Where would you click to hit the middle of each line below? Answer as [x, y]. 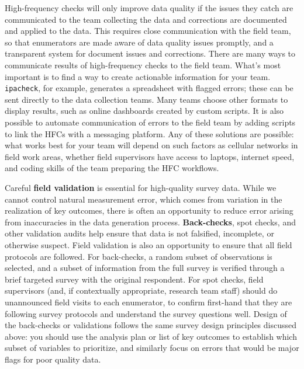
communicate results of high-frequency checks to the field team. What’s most [143, 65]
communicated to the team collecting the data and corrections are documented [146, 19]
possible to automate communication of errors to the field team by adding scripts [150, 122]
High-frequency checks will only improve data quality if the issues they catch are [149, 8]
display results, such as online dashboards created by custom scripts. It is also [144, 111]
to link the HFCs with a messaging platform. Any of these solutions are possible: [149, 133]
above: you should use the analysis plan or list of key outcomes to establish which [151, 336]
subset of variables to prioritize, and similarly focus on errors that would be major [152, 348]
